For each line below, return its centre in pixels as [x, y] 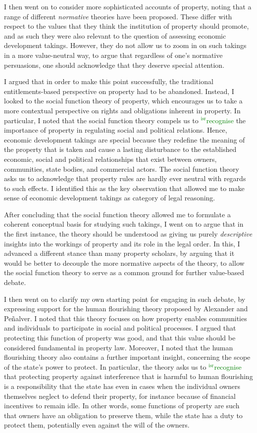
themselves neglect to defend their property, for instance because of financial [120, 396]
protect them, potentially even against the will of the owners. [97, 425]
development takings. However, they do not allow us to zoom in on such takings [125, 45]
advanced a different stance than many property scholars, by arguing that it [119, 253]
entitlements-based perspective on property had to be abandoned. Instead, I [119, 91]
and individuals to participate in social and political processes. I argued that [120, 328]
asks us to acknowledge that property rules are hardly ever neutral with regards [125, 178]
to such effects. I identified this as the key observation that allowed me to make [124, 188]
